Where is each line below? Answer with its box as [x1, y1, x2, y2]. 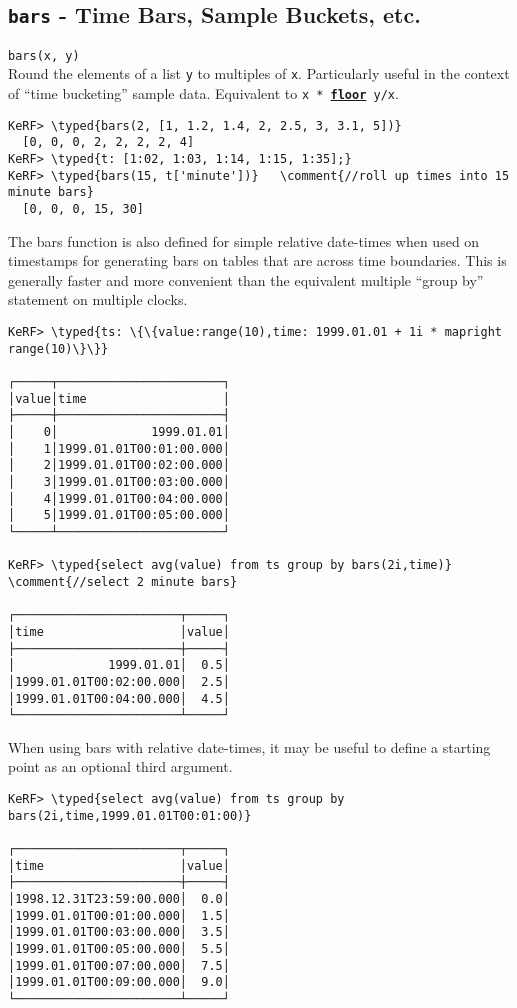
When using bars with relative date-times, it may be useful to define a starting [8, 736, 491, 757]
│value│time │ [8, 391, 230, 406]
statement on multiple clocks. [8, 289, 188, 310]
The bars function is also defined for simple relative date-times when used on [8, 230, 480, 251]
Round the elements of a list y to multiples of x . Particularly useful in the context [8, 63, 510, 84]
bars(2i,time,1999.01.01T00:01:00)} [8, 808, 252, 823]
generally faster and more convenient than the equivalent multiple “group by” [8, 269, 484, 290]
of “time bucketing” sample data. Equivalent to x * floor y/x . [8, 83, 399, 104]
